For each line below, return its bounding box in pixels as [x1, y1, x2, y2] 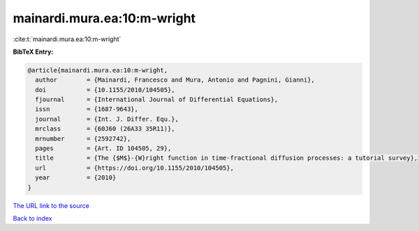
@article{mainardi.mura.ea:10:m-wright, [27, 66, 168, 74]
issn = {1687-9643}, [35, 105, 139, 113]
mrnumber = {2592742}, [35, 135, 131, 142]
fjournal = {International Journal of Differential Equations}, [35, 96, 279, 104]
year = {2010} [35, 174, 117, 181]
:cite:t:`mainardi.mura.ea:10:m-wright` [13, 35, 122, 43]
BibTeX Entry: [13, 47, 54, 56]
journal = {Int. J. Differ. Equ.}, [35, 115, 179, 123]
